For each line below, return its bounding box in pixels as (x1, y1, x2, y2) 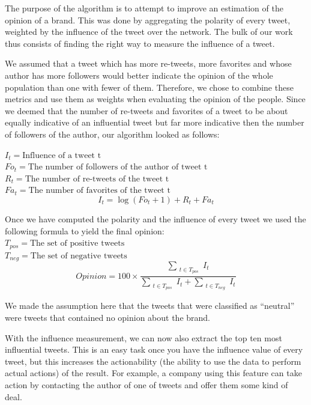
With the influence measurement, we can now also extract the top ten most (5, 331, 282, 344)
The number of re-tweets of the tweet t (25, 174, 169, 183)
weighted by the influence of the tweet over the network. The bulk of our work (5, 25, 293, 38)
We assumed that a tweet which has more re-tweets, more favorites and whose (5, 57, 292, 70)
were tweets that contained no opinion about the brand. (5, 311, 211, 323)
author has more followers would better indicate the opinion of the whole (5, 69, 273, 81)
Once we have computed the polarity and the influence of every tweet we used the (5, 212, 306, 225)
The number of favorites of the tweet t (28, 186, 171, 195)
